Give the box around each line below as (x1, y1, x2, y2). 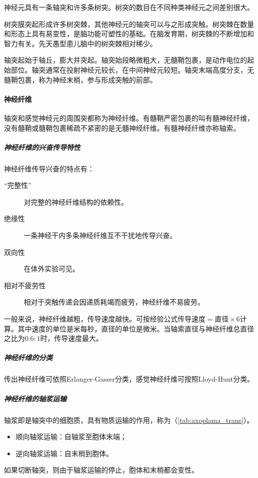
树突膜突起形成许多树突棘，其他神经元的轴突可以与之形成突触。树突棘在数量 (4, 18, 254, 29)
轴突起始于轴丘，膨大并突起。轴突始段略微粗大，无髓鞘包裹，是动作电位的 (4, 55, 247, 65)
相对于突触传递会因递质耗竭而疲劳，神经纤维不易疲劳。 (24, 297, 204, 307)
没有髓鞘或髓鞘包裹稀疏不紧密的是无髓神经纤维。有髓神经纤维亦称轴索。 (4, 122, 240, 133)
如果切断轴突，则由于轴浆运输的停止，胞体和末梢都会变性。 (4, 465, 198, 475)
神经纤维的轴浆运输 (4, 393, 66, 403)
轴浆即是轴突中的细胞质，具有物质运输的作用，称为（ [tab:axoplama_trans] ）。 (4, 414, 254, 425)
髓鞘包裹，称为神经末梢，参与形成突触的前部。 (4, 74, 157, 84)
